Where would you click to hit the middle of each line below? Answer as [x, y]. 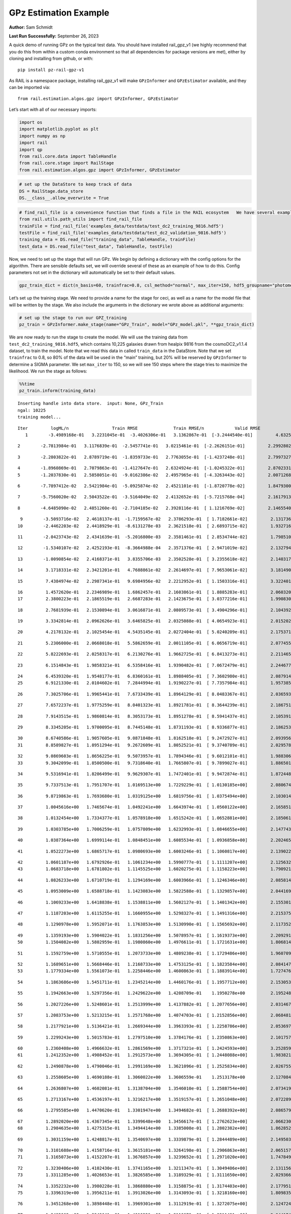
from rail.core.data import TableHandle [68, 156]
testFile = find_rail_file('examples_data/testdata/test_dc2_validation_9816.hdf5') [123, 233]
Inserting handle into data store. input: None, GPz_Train [90, 404]
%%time [27, 384]
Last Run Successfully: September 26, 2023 [54, 36]
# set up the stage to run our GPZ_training [73, 318]
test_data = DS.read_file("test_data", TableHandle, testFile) [96, 246]
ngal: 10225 [32, 410]
